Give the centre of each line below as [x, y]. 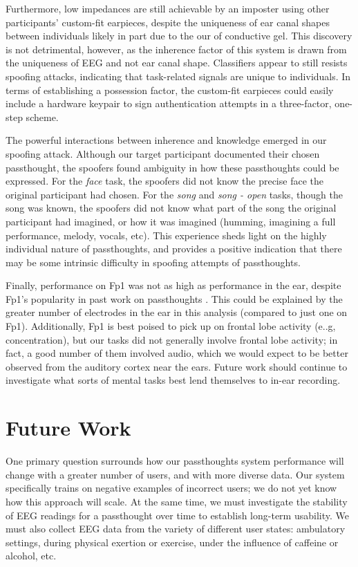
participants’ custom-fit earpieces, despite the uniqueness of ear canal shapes [168, 22]
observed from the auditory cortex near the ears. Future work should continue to [177, 366]
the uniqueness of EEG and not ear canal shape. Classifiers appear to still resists [177, 63]
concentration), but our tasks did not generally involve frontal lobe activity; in [172, 339]
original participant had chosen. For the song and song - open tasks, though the [175, 194]
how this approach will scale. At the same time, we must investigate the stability [177, 501]
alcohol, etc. [31, 556]
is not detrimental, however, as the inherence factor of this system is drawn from [176, 49]
